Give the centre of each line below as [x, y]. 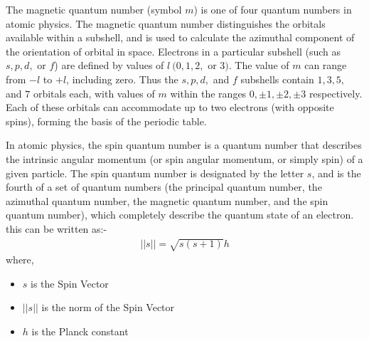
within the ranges [208, 93]
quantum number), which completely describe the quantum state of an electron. [180, 215]
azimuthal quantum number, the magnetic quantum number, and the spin [167, 200]
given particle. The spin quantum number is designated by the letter [155, 173]
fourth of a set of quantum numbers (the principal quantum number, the [164, 187]
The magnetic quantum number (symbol [94, 9]
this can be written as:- [57, 228]
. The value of [259, 65]
